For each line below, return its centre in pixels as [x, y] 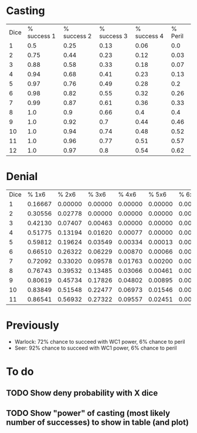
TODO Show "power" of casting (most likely [88, 413]
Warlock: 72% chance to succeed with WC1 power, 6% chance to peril [100, 341]
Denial [22, 177]
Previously [33, 325]
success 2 [78, 36]
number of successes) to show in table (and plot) [98, 422]
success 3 [113, 36]
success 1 [41, 36]
